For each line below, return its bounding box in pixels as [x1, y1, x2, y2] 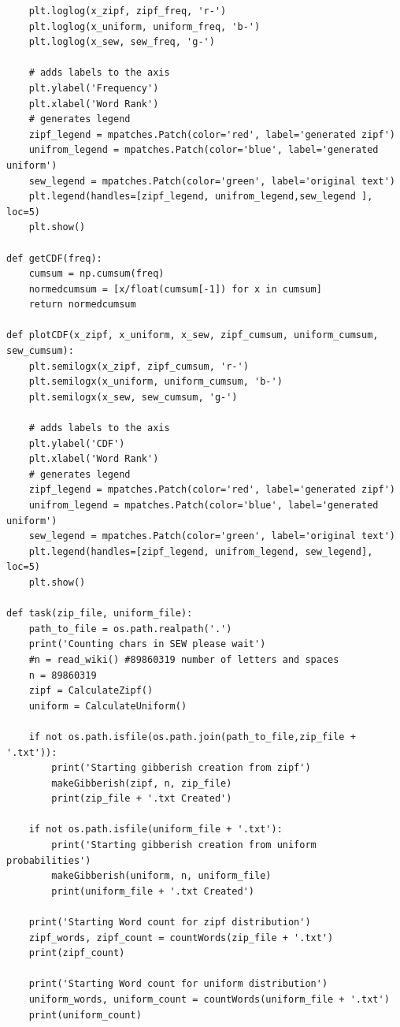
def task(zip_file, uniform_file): [6, 608, 193, 620]
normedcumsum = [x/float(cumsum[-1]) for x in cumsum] [28, 283, 322, 295]
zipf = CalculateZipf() [28, 685, 154, 697]
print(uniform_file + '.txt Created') [51, 885, 254, 897]
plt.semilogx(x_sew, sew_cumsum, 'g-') [28, 391, 238, 403]
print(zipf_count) [28, 947, 125, 959]
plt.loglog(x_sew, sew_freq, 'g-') [28, 36, 215, 48]
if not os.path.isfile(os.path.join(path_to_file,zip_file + [28, 731, 356, 742]
